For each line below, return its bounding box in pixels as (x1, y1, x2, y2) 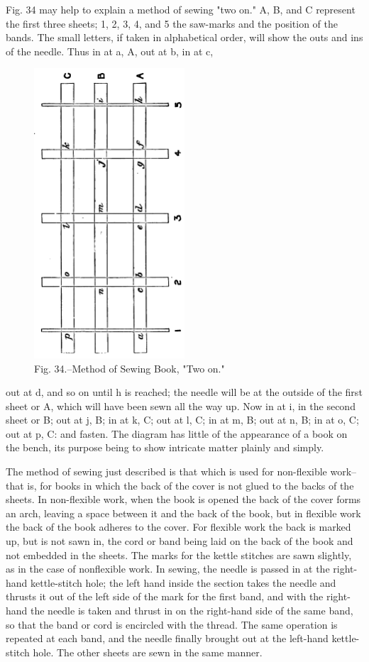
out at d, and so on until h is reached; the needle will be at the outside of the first (6, 385, 363, 399)
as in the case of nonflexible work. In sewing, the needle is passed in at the (6, 561, 330, 576)
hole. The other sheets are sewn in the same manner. (33, 644, 263, 659)
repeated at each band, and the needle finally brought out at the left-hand (6, 631, 329, 646)
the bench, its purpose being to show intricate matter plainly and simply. (6, 440, 324, 455)
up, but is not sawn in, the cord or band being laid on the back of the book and (6, 534, 353, 548)
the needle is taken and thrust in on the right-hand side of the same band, (31, 603, 353, 617)
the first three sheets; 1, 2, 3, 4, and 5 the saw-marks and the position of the (6, 16, 338, 31)
